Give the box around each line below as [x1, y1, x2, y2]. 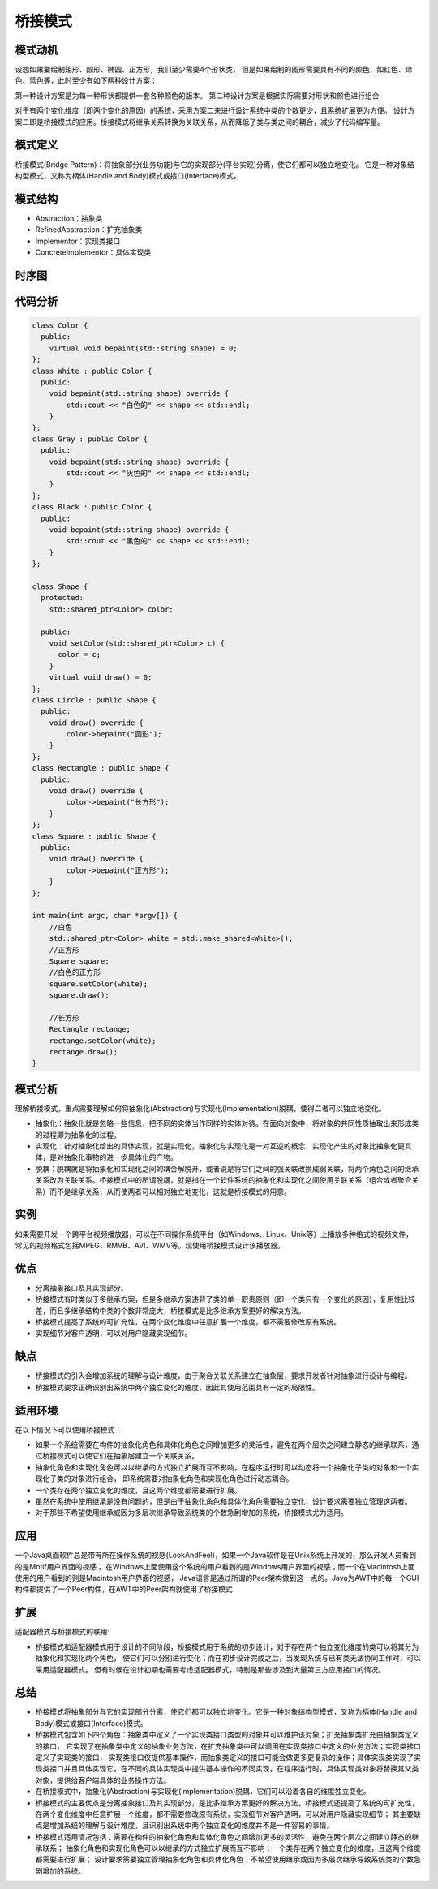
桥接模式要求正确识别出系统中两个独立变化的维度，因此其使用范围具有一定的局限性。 [35, 1382, 320, 1392]
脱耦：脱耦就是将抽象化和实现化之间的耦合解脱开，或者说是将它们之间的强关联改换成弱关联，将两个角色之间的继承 [35, 1164, 419, 1174]
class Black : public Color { [32, 503, 152, 512]
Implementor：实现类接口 [35, 236, 121, 246]
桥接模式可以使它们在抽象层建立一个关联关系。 [41, 1451, 199, 1461]
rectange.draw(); [49, 1047, 118, 1057]
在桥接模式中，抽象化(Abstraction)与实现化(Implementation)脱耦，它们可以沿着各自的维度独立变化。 [35, 1787, 371, 1797]
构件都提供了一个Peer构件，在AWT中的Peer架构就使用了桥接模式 [15, 1584, 233, 1594]
